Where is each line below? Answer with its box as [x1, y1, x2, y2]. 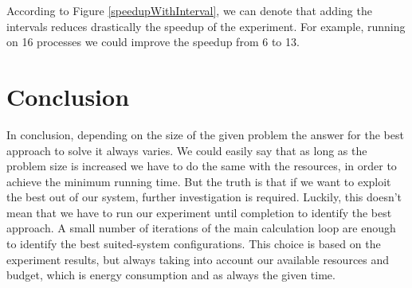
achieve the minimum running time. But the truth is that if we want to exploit [6, 173, 391, 189]
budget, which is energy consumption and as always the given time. [6, 267, 335, 283]
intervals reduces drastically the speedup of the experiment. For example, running [6, 18, 406, 34]
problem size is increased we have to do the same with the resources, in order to [6, 158, 397, 174]
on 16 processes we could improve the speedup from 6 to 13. [6, 33, 300, 50]
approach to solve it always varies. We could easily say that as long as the [6, 142, 367, 158]
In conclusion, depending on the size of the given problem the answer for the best [6, 126, 404, 142]
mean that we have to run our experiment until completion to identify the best [6, 204, 392, 220]
